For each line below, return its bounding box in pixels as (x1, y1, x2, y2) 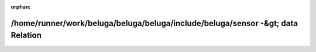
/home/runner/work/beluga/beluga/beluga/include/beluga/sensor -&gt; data (11, 18, 298, 28)
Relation (11, 31, 42, 40)
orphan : (11, 3, 31, 10)
